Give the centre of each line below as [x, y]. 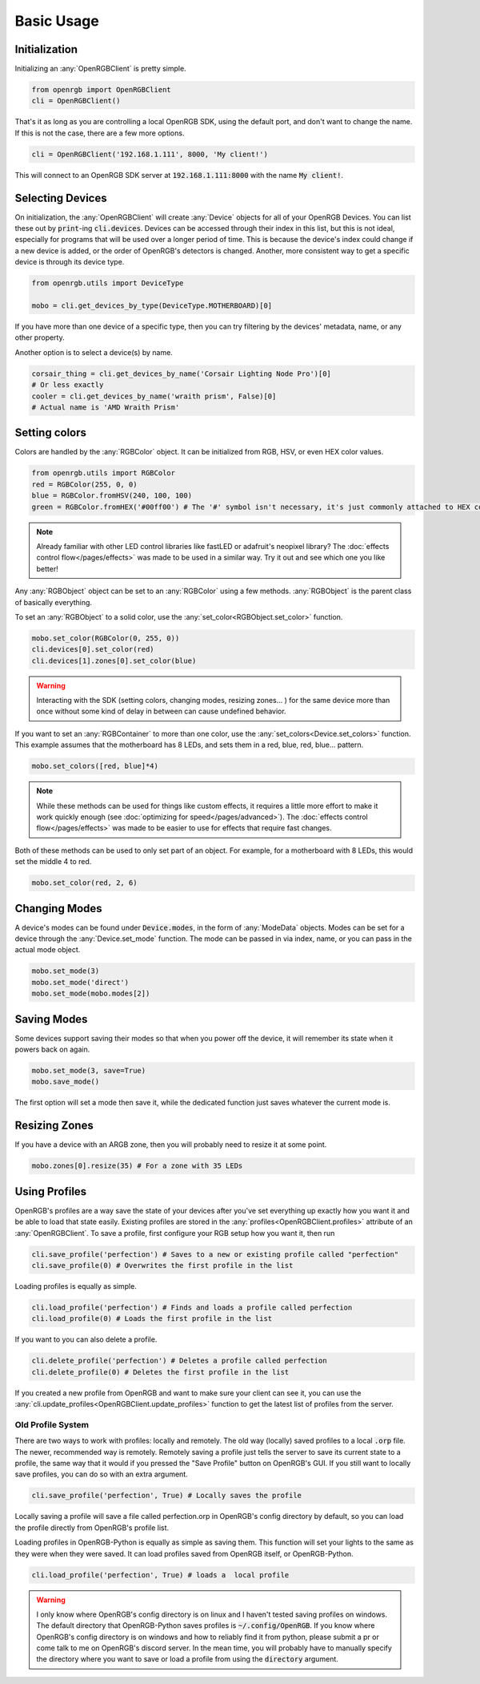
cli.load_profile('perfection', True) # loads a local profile [160, 1575]
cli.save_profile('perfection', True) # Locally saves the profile [167, 1496]
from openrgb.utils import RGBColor [104, 473]
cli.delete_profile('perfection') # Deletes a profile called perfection [179, 1361]
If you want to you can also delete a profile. [86, 1339]
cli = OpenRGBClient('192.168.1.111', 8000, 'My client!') [150, 154]
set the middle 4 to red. [53, 862]
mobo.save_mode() [66, 1082]
